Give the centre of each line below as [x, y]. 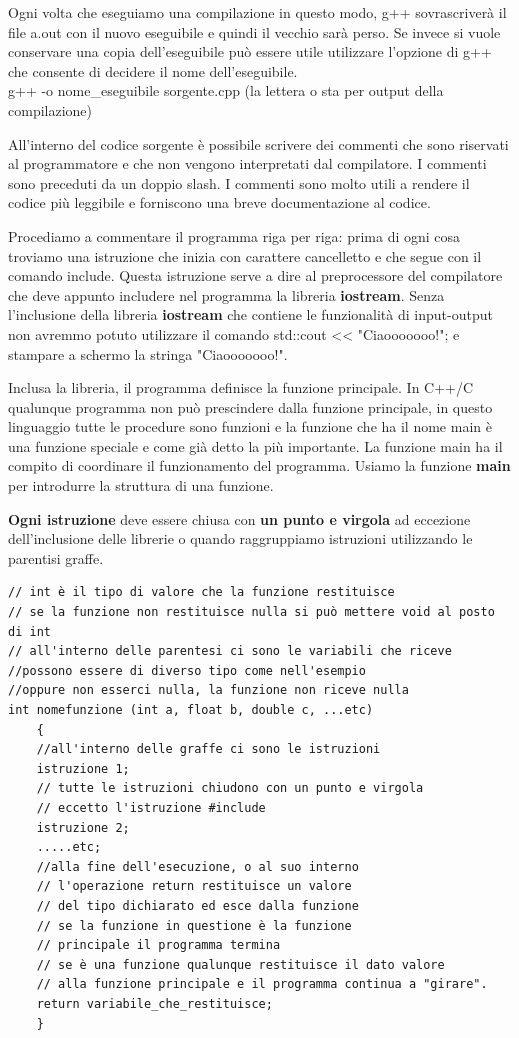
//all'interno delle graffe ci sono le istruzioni [208, 749]
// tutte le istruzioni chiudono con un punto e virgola [230, 788]
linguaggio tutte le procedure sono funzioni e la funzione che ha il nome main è [250, 426]
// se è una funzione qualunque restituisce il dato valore [240, 964]
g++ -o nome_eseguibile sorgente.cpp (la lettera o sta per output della [226, 90]
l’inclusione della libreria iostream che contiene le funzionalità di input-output [250, 314]
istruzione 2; [83, 827]
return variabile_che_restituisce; [154, 1003]
